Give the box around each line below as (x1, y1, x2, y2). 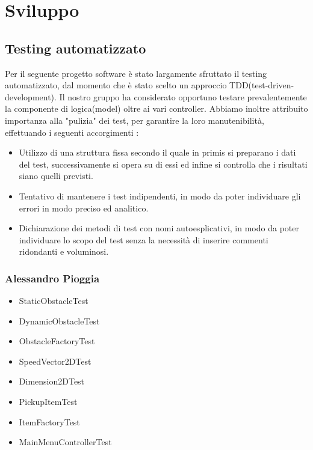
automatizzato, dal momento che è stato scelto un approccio (5, 79, 227, 91)
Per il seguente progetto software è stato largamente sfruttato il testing (5, 67, 267, 79)
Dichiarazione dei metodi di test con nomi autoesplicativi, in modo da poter (19, 222, 299, 234)
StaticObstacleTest (19, 294, 88, 307)
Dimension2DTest (19, 375, 85, 388)
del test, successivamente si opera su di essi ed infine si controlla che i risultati (19, 157, 308, 170)
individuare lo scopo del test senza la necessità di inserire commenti (19, 233, 268, 246)
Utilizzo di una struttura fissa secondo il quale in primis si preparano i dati (19, 146, 296, 159)
